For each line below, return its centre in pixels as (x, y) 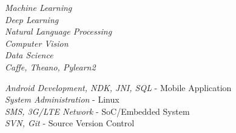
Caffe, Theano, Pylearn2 (50, 66)
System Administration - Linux (62, 99)
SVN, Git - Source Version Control (70, 123)
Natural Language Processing (59, 31)
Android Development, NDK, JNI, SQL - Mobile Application (118, 87)
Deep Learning (32, 19)
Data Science (29, 55)
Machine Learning (39, 7)
